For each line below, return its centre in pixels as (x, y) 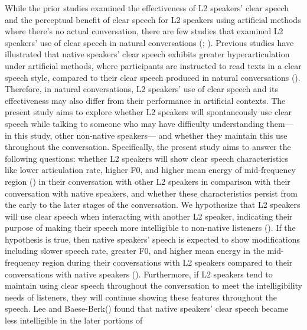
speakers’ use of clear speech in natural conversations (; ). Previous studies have (149, 42)
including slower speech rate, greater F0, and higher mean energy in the (135, 251)
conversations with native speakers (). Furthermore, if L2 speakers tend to (139, 274)
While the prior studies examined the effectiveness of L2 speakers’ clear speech (147, 8)
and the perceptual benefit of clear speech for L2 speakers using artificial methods (153, 19)
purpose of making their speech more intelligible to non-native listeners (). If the (150, 228)
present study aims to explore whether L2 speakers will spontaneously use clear (148, 112)
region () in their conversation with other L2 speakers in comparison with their (148, 181)
